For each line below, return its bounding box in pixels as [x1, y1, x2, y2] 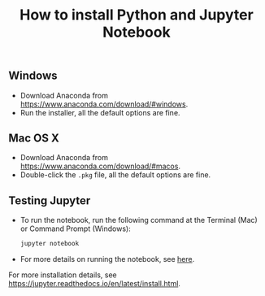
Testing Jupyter [8, 194, 91, 207]
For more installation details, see [8, 270, 117, 280]
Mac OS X [8, 132, 59, 145]
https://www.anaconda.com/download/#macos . [20, 161, 181, 172]
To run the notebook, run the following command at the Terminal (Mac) [20, 215, 258, 225]
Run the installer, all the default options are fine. [20, 107, 180, 117]
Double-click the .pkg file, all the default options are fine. [20, 170, 211, 180]
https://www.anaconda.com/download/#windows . [20, 99, 189, 109]
